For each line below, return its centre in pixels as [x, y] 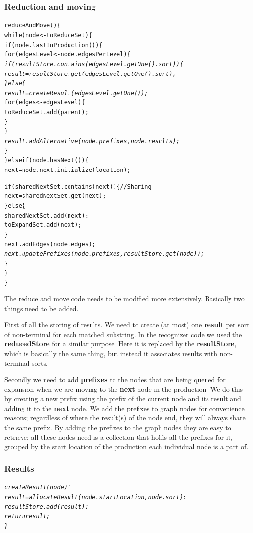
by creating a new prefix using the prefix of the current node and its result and [123, 399]
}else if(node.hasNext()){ [46, 160]
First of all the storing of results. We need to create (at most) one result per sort [127, 325]
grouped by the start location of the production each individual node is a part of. [126, 447]
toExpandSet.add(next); [43, 225]
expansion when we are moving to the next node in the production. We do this [124, 389]
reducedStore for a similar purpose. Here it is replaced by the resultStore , [121, 344]
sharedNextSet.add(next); [46, 215]
